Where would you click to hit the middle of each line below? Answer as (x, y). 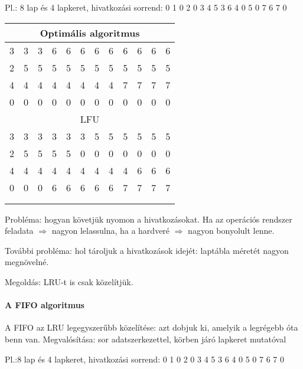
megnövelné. (27, 262)
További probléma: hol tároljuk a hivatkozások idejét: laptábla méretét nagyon (147, 250)
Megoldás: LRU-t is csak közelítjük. (69, 281)
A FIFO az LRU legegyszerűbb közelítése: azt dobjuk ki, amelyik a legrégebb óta (151, 327)
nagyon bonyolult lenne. (231, 231)
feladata (19, 231)
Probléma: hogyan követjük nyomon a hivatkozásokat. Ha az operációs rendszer (149, 219)
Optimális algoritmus (90, 32)
